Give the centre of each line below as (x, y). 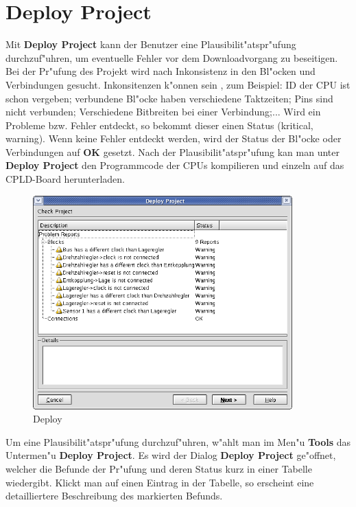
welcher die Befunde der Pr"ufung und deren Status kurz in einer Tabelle (159, 469)
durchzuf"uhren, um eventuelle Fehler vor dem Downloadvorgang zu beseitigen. (172, 57)
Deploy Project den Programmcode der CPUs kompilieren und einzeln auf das (175, 165)
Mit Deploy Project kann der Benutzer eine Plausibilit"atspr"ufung (151, 44)
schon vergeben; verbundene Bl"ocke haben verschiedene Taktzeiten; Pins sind (169, 98)
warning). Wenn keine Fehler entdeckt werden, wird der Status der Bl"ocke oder (174, 138)
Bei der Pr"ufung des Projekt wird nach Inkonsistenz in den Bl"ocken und (161, 71)
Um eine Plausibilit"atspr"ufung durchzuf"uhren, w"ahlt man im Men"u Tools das (178, 441)
